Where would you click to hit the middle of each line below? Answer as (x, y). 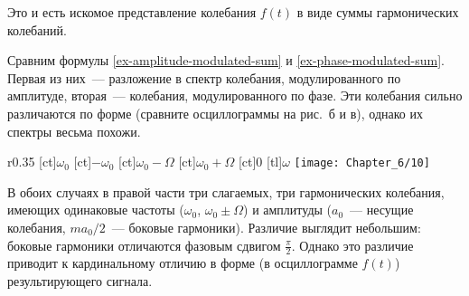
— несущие (382, 210)
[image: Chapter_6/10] (362, 163)
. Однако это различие (352, 245)
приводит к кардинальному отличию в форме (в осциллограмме (183, 263)
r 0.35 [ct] (32, 162)
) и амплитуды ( (288, 210)
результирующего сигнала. (80, 281)
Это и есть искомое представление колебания (132, 12)
